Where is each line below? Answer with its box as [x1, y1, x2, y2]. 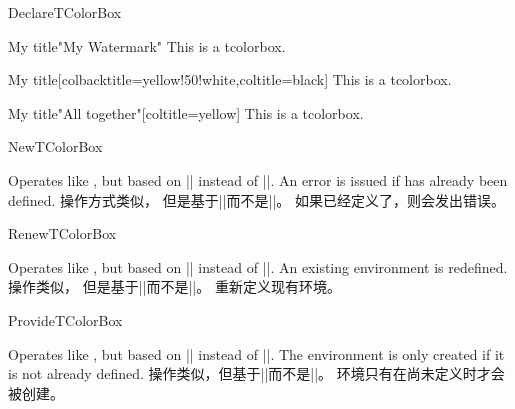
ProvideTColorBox [8, 309, 123, 330]
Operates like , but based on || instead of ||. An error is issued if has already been [8, 169, 508, 190]
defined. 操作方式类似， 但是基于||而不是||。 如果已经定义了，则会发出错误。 [8, 189, 506, 210]
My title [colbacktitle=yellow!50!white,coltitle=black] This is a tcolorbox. [8, 69, 452, 90]
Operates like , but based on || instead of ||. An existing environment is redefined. [8, 256, 508, 277]
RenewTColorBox [8, 223, 117, 244]
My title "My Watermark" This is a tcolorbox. [8, 35, 286, 56]
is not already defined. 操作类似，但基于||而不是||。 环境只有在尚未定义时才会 [8, 363, 505, 384]
